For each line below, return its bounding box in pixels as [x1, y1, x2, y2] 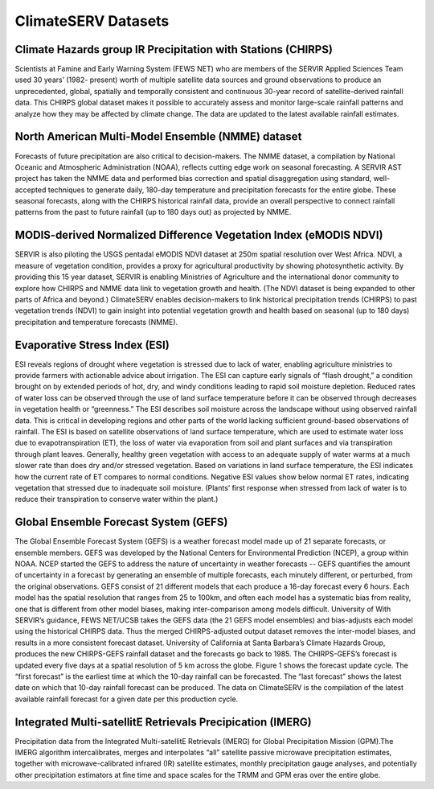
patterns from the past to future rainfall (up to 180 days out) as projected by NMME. [14, 208, 292, 217]
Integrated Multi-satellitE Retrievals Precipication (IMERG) [14, 715, 313, 729]
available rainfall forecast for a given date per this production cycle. [14, 694, 239, 704]
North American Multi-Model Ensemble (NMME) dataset [14, 129, 302, 144]
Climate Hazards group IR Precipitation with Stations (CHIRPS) [14, 43, 334, 56]
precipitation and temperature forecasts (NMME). [14, 317, 178, 327]
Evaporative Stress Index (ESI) [14, 338, 170, 351]
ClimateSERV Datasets [14, 12, 170, 30]
